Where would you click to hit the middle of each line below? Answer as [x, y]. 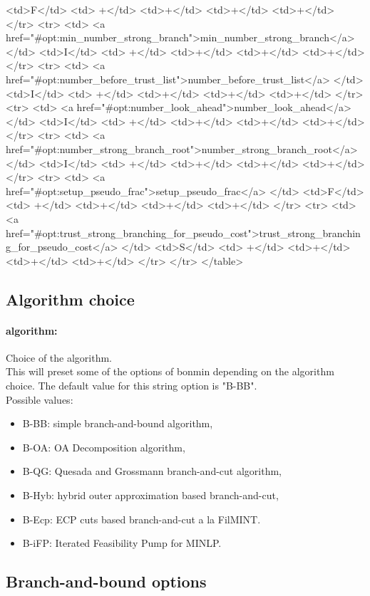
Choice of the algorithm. [59, 357]
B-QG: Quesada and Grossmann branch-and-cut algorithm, [152, 471]
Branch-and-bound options [106, 581]
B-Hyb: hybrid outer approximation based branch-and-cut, [150, 495]
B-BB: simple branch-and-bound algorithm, [118, 423]
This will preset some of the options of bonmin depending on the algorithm [170, 371]
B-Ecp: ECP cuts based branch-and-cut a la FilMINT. [142, 519]
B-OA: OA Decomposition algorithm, [104, 447]
